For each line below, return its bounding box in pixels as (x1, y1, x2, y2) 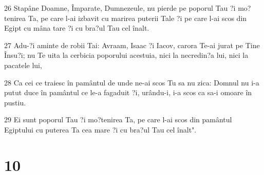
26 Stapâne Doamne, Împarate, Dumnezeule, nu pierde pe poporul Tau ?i (4, 3, 236, 13)
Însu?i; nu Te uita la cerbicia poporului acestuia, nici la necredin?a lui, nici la (4, 50, 249, 60)
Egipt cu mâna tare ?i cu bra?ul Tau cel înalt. (4, 23, 149, 33)
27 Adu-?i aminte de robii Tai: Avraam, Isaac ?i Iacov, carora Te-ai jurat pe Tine (4, 39, 260, 50)
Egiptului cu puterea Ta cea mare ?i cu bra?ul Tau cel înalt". (4, 124, 197, 135)
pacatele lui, (4, 59, 42, 70)
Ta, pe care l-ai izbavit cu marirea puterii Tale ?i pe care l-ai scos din (28, 12, 247, 23)
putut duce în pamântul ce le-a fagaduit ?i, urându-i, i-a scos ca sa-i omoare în (4, 87, 252, 98)
